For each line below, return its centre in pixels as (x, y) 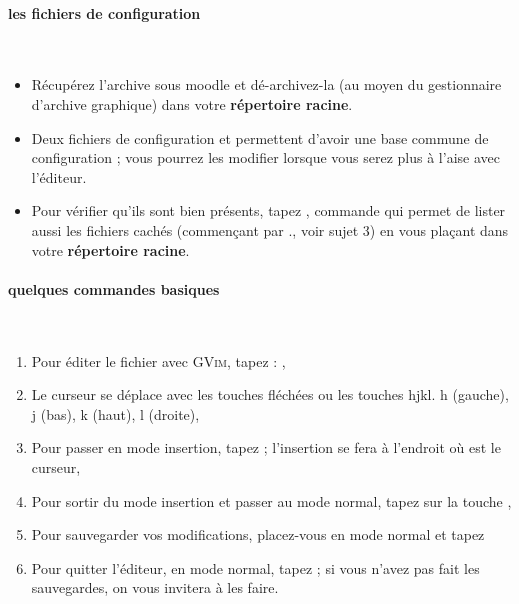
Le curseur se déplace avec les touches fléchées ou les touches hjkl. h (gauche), (270, 394)
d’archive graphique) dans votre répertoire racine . (192, 103)
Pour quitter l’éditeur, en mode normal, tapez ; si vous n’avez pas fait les (255, 567)
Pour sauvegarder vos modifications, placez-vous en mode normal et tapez (258, 534)
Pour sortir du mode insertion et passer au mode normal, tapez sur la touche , (271, 500)
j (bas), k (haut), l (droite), (115, 413)
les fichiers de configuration (104, 12)
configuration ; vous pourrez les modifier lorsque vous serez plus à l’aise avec (265, 157)
